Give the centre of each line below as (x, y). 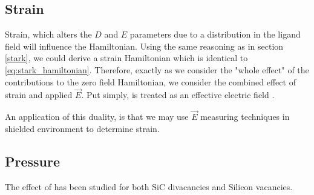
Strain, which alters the (48, 34)
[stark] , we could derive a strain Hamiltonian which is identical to (126, 58)
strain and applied (39, 95)
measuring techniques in (245, 117)
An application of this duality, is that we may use (97, 117)
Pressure (33, 161)
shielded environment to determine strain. (82, 128)
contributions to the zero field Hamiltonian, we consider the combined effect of (150, 81)
